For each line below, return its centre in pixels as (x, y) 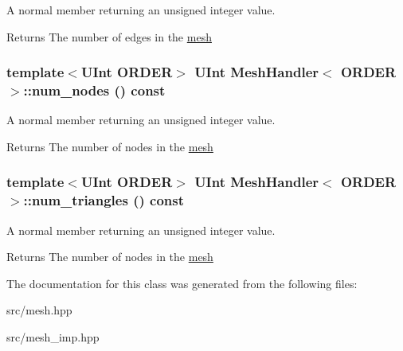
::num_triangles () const (104, 200)
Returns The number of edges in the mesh (109, 36)
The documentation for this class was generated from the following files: (182, 283)
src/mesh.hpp (39, 310)
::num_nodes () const (94, 90)
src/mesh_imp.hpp (53, 337)
